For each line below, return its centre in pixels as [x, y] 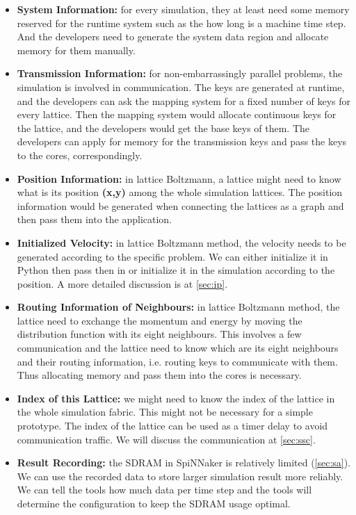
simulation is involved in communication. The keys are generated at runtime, [181, 87]
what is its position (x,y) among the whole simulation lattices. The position [180, 192]
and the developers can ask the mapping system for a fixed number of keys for [184, 100]
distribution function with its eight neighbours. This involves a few [159, 334]
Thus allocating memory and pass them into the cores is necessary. [159, 375]
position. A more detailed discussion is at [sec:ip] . [122, 283]
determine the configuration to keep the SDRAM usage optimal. [154, 503]
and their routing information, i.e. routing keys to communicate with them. [177, 361]
